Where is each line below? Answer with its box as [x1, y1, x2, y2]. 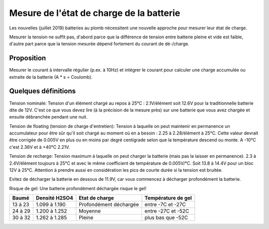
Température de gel [144, 195, 192, 202]
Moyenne [79, 208, 101, 215]
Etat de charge [79, 195, 114, 202]
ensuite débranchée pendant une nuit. [9, 114, 88, 120]
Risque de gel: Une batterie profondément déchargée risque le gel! [9, 185, 146, 191]
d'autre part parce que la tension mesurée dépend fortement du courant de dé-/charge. [9, 41, 189, 47]
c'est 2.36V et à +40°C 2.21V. [9, 144, 70, 150]
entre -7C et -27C [144, 201, 186, 208]
